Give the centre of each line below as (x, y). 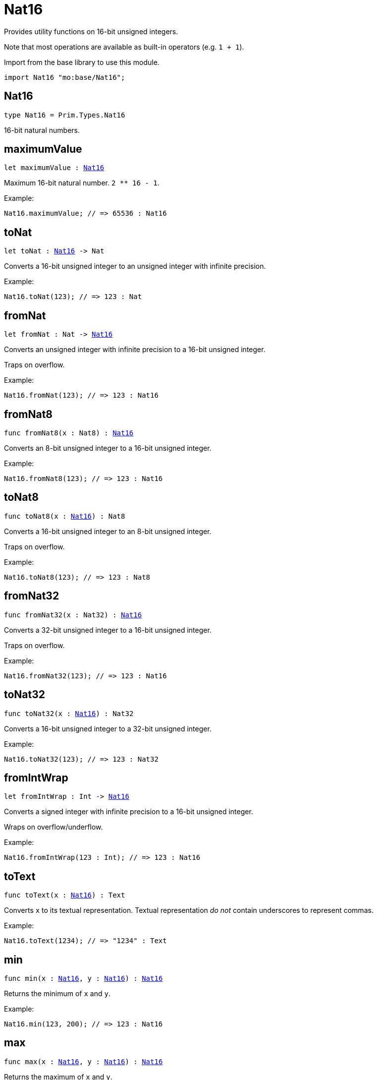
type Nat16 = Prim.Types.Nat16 (65, 115)
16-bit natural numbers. (42, 130)
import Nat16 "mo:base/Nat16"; (65, 77)
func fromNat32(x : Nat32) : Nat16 (73, 615)
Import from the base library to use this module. (82, 62)
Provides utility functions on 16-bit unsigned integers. (91, 31)
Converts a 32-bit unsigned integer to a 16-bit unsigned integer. (108, 630)
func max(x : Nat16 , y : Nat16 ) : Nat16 (83, 1061)
